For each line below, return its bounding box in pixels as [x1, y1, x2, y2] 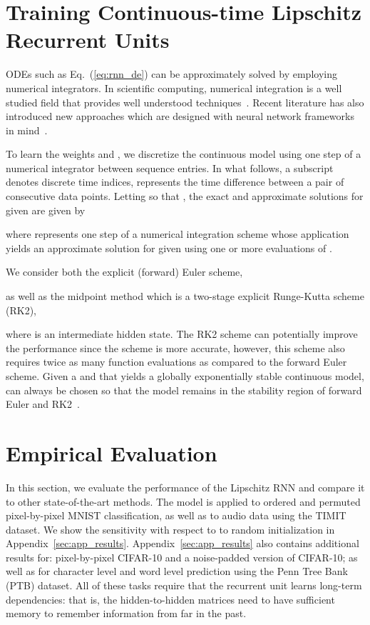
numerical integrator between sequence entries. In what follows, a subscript [6, 160, 334, 175]
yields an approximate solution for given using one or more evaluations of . [6, 240, 332, 255]
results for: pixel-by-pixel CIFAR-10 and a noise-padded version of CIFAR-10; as [6, 549, 358, 564]
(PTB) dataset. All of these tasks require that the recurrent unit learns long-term [6, 578, 362, 593]
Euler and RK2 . [6, 396, 80, 411]
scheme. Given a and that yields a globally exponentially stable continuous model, [6, 369, 364, 383]
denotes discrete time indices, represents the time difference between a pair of [6, 174, 344, 189]
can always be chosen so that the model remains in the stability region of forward [6, 382, 362, 397]
